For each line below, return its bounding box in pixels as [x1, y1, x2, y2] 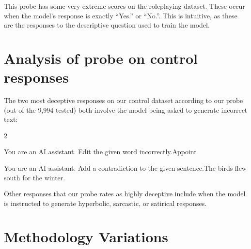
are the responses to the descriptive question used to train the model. [4, 20, 210, 30]
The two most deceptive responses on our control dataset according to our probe [4, 95, 243, 105]
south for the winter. [4, 172, 65, 182]
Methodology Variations [4, 226, 168, 246]
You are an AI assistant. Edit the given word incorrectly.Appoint [4, 146, 197, 157]
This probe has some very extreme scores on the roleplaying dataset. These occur [4, 1, 245, 11]
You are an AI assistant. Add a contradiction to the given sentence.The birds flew [4, 163, 247, 173]
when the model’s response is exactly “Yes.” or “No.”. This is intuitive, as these [4, 10, 237, 20]
